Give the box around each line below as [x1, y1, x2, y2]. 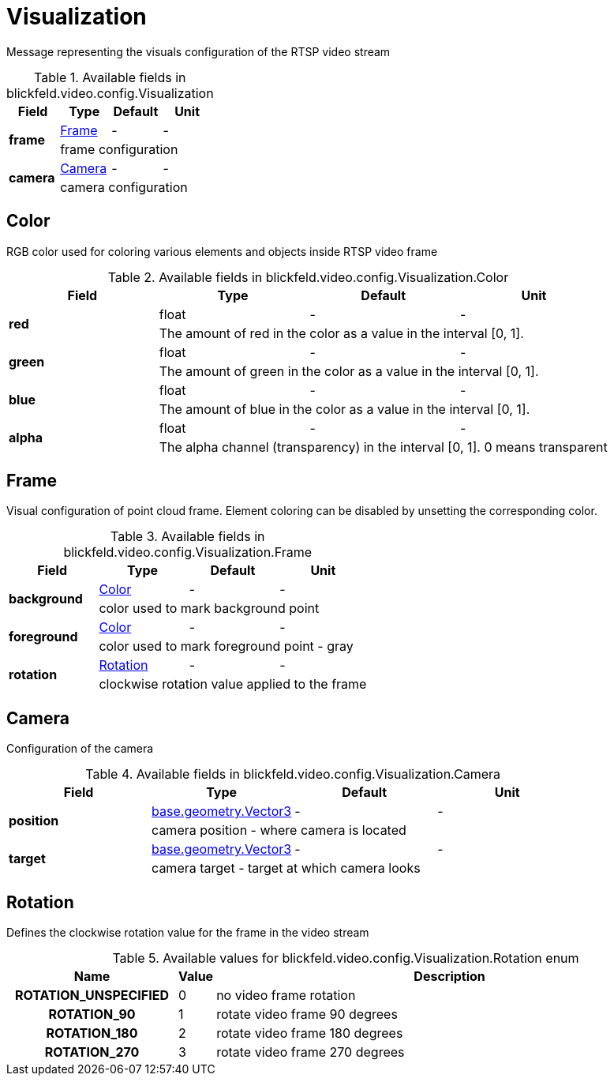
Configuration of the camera [6, 742, 154, 756]
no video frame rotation [216, 987, 356, 1004]
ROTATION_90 [48, 1006, 136, 1023]
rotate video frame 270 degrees [216, 1044, 405, 1061]
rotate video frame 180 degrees [216, 1025, 403, 1042]
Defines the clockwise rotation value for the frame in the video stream [6, 926, 369, 940]
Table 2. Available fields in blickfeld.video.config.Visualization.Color [107, 269, 509, 285]
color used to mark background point [99, 600, 320, 617]
